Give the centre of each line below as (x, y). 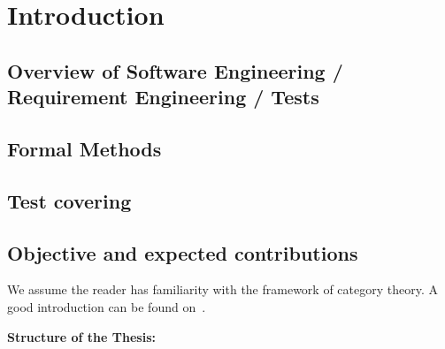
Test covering (69, 200)
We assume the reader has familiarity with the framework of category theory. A (222, 289)
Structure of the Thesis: (81, 336)
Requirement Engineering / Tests (163, 97)
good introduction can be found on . (107, 306)
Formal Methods (84, 148)
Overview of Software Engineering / (175, 70)
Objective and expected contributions (183, 252)
